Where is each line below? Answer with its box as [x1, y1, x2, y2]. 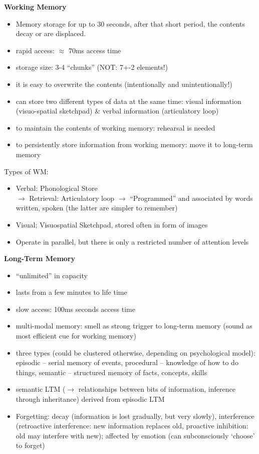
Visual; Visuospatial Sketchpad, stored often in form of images [16, 219, 208, 230]
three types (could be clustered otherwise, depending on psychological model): [16, 347, 255, 358]
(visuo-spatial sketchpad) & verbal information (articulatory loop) [16, 105, 219, 116]
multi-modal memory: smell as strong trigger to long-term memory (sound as [16, 320, 252, 331]
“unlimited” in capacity [16, 270, 88, 280]
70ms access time [68, 45, 121, 55]
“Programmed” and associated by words [130, 192, 253, 203]
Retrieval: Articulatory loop [29, 192, 115, 203]
